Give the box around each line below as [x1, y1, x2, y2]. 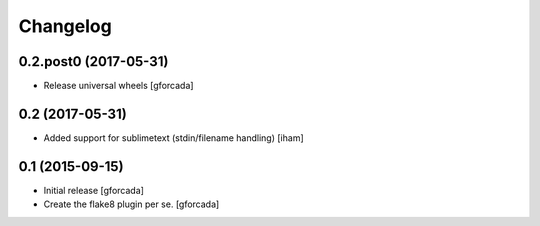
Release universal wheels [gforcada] [43, 80, 194, 92]
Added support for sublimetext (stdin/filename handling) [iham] [43, 131, 304, 144]
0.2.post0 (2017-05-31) [18, 53, 169, 70]
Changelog [18, 15, 112, 37]
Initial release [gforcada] [43, 184, 145, 196]
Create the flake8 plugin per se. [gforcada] [43, 198, 220, 210]
